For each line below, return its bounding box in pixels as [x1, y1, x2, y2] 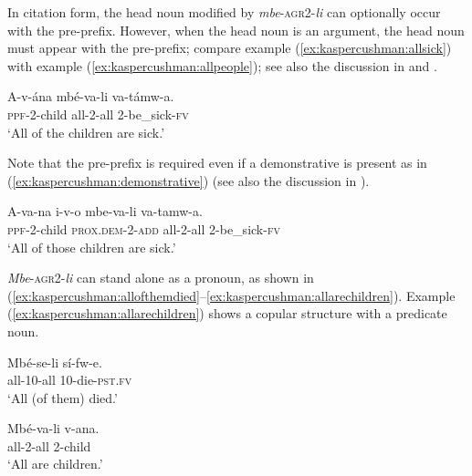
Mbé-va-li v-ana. [7, 419, 100, 438]
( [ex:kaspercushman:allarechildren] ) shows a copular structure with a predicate [7, 304, 447, 323]
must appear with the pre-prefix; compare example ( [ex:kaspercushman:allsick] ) [7, 38, 452, 57]
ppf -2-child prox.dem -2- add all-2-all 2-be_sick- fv [7, 219, 280, 238]
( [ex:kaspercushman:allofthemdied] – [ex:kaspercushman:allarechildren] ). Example [7, 285, 456, 305]
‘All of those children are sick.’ [7, 237, 176, 256]
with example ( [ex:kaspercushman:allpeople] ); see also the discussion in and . [7, 56, 437, 75]
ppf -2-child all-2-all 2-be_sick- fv [7, 104, 189, 123]
